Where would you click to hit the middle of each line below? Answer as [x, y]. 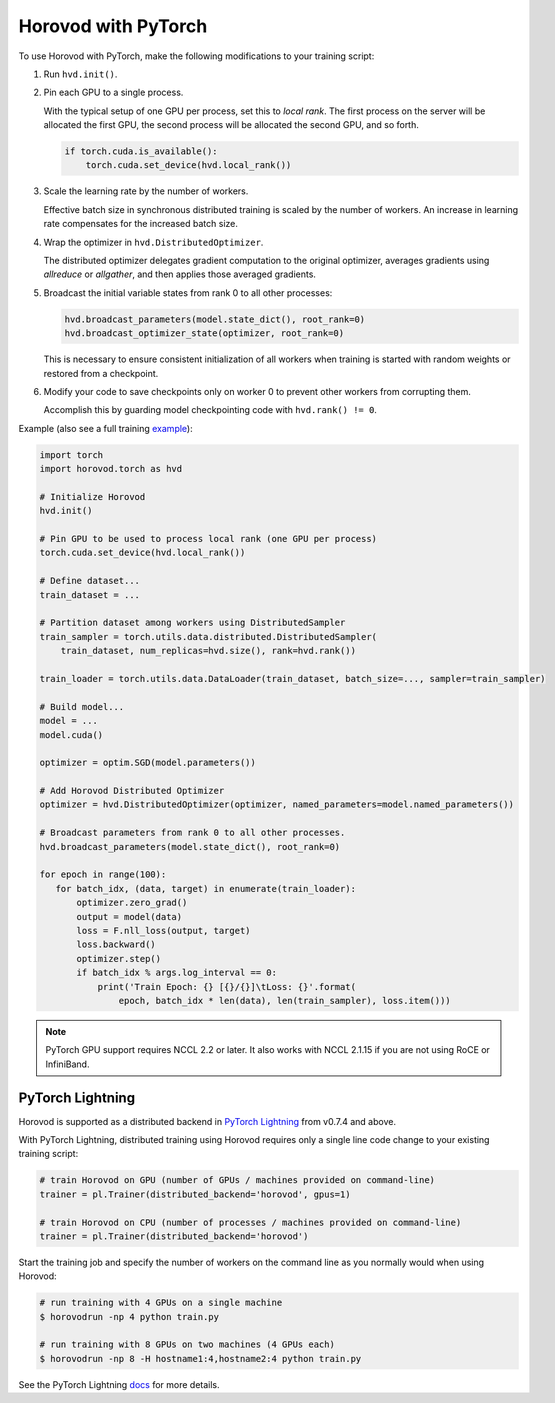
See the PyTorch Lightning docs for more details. [119, 1384]
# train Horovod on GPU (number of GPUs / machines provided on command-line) [237, 1180]
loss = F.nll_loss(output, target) [163, 930]
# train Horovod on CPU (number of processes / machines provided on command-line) [250, 1222]
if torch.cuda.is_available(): [141, 151]
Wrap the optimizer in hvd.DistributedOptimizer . [153, 242]
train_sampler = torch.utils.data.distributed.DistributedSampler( [208, 636]
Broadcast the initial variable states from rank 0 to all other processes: [188, 292]
